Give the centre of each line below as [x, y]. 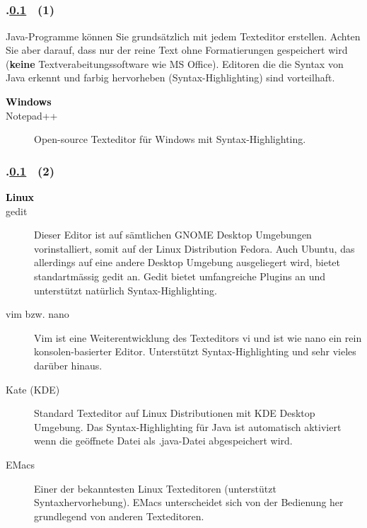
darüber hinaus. [68, 365]
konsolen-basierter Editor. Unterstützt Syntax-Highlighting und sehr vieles [195, 351]
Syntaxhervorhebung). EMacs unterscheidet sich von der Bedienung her [189, 502]
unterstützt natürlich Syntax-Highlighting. [126, 290]
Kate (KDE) [33, 389]
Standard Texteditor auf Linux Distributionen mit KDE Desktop [175, 413]
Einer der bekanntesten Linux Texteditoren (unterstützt [155, 488]
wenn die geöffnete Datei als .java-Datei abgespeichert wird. [163, 441]
